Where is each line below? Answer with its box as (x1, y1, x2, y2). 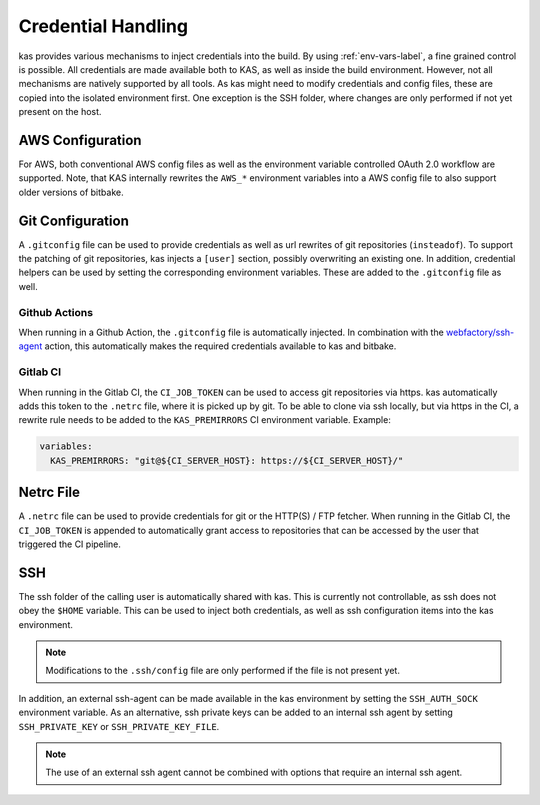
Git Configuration (18, 212, 129, 229)
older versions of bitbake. (18, 186, 124, 198)
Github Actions (18, 305, 94, 319)
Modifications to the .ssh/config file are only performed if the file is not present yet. (45, 665, 400, 677)
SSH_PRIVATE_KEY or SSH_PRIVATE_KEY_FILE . (18, 720, 220, 732)
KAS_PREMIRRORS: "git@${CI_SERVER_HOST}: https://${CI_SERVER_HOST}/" (50, 455, 404, 466)
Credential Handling (18, 15, 189, 37)
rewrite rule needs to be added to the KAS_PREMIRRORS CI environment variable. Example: (18, 414, 392, 426)
